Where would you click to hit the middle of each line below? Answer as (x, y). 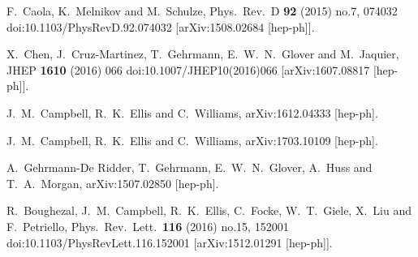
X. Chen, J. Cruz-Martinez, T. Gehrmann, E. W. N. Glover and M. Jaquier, (203, 54)
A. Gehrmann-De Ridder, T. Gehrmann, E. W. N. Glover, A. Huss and (190, 167)
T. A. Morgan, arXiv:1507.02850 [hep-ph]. (113, 183)
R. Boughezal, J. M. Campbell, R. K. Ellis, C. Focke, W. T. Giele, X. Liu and (209, 210)
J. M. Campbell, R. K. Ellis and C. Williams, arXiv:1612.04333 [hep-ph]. (192, 112)
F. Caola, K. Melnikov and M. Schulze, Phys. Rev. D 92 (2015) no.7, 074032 (202, 11)
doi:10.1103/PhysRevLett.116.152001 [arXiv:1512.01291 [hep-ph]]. (170, 242)
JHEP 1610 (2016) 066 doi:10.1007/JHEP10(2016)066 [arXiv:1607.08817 (188, 69)
